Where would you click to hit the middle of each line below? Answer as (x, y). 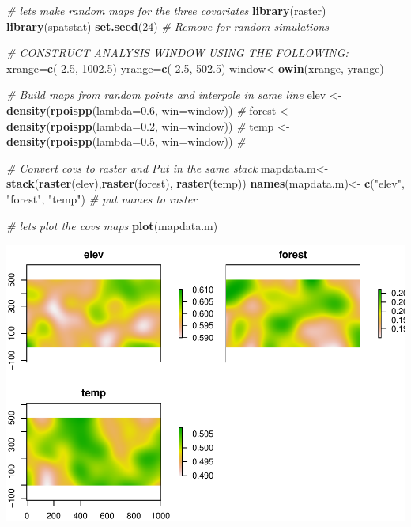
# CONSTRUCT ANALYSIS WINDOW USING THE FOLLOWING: (177, 53)
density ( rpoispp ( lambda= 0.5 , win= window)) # (126, 141)
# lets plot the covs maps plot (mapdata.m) (112, 225)
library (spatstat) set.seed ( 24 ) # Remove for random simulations (168, 26)
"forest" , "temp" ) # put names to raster (102, 198)
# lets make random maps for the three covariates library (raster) (166, 10)
